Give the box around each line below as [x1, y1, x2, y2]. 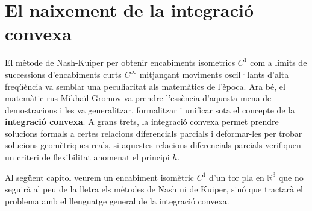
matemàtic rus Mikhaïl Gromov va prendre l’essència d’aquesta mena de [5, 92, 272, 104]
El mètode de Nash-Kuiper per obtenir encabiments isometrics [5, 56, 236, 69]
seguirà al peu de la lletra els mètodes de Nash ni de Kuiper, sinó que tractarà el [5, 183, 303, 195]
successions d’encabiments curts [5, 68, 122, 80]
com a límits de [250, 56, 307, 69]
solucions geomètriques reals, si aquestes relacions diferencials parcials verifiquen [5, 139, 301, 151]
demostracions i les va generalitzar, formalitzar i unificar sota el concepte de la [5, 103, 295, 116]
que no [278, 171, 304, 183]
